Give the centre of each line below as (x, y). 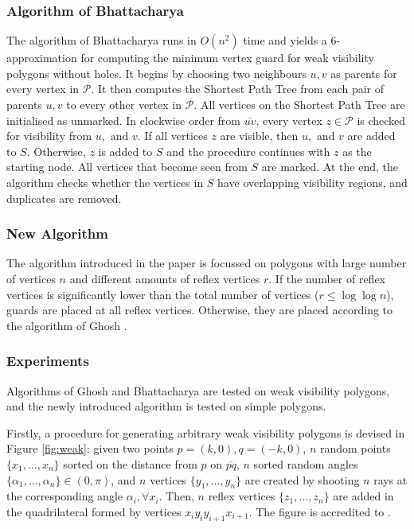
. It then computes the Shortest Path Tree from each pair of (238, 89)
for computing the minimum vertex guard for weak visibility (227, 58)
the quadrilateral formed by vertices (94, 511)
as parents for (364, 73)
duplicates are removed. (64, 198)
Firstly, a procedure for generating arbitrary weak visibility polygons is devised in (206, 432)
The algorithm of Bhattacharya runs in (102, 40)
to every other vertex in (124, 104)
